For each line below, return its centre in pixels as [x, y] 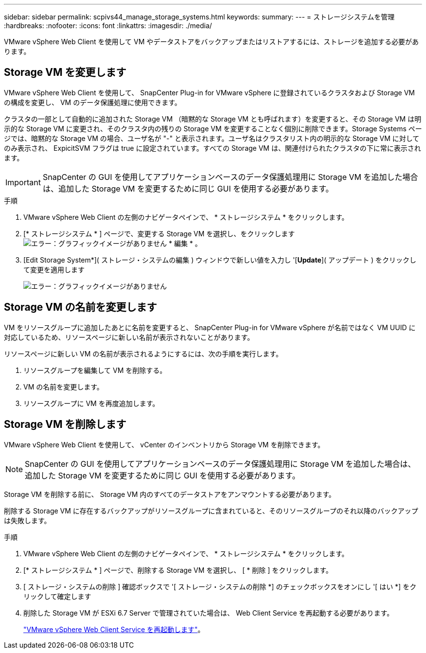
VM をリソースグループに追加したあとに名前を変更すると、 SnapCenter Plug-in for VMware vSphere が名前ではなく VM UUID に [210, 327]
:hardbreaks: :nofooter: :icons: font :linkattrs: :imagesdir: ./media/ [108, 26]
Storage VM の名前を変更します [80, 307]
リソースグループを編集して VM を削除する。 [95, 370]
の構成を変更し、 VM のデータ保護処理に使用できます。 [93, 102]
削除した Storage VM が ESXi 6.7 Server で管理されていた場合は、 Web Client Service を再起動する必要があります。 [209, 613]
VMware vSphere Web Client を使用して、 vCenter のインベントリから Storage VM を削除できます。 [164, 444]
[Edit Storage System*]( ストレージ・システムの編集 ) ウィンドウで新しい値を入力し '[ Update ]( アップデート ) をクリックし [220, 260]
